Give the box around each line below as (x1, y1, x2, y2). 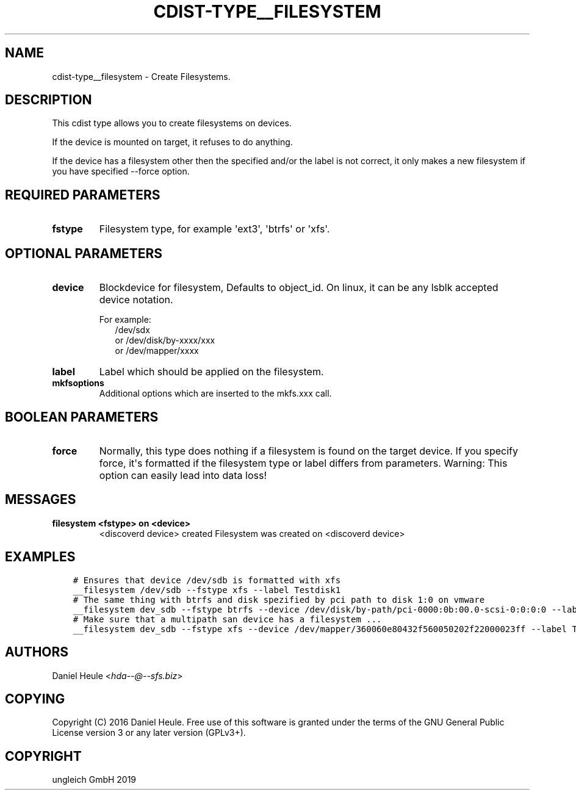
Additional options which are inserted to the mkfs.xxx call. (99, 388, 332, 399)
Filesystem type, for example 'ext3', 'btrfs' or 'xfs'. (99, 223, 330, 236)
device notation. (99, 293, 173, 306)
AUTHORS (5, 644, 69, 660)
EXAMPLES (5, 549, 76, 565)
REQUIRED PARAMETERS (5, 187, 160, 203)
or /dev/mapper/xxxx (115, 345, 199, 356)
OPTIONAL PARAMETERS (5, 245, 163, 261)
